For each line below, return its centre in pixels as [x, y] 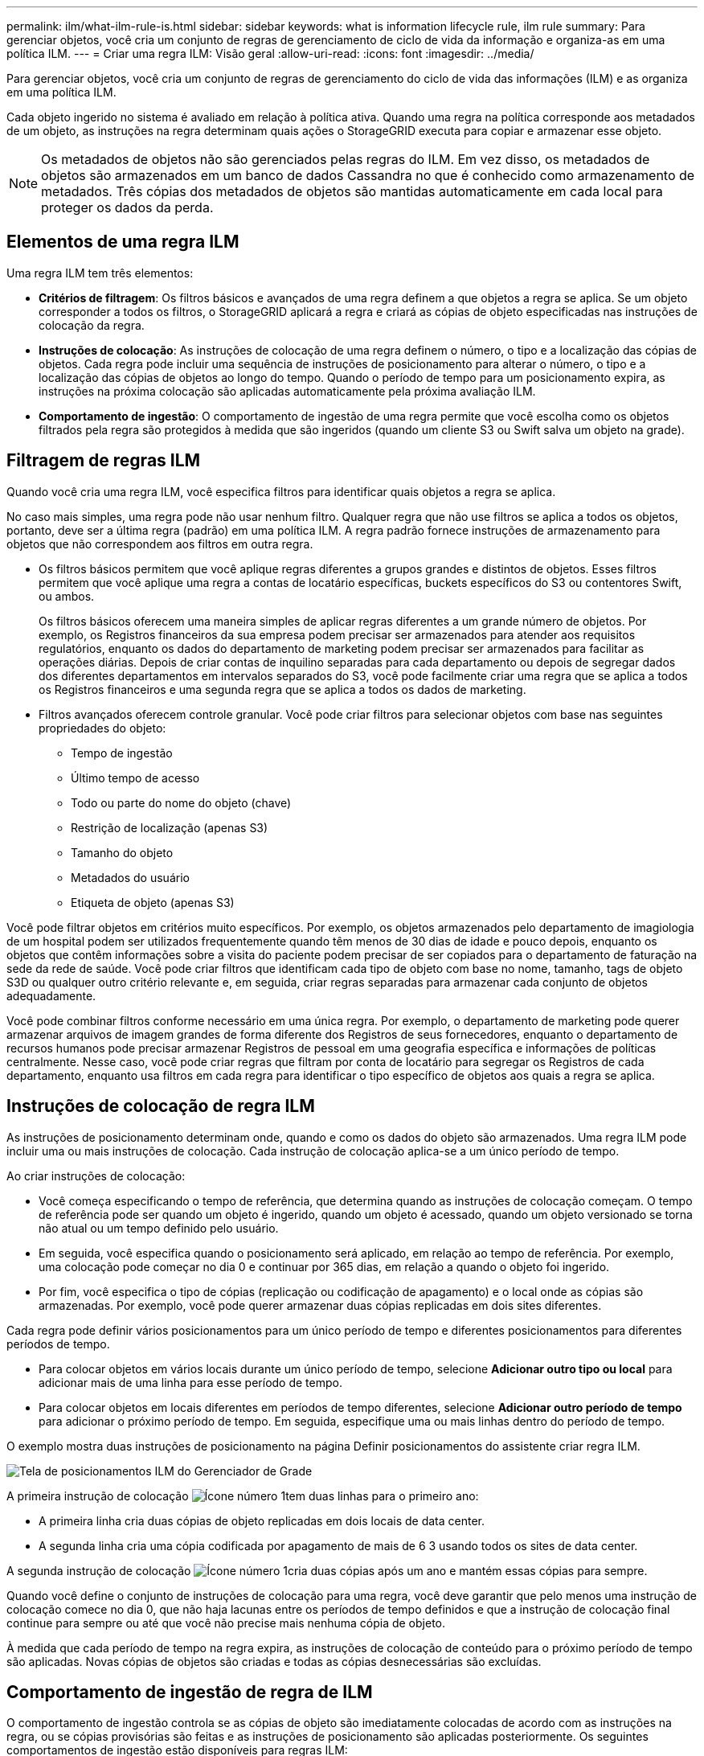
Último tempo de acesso [135, 777]
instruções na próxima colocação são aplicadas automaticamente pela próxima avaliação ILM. [287, 391]
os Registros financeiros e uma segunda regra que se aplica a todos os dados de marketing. [282, 689]
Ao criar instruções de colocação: [96, 1175]
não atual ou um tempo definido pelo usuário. [159, 1228]
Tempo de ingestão [122, 753]
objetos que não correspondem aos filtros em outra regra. [160, 544]
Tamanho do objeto [122, 852]
